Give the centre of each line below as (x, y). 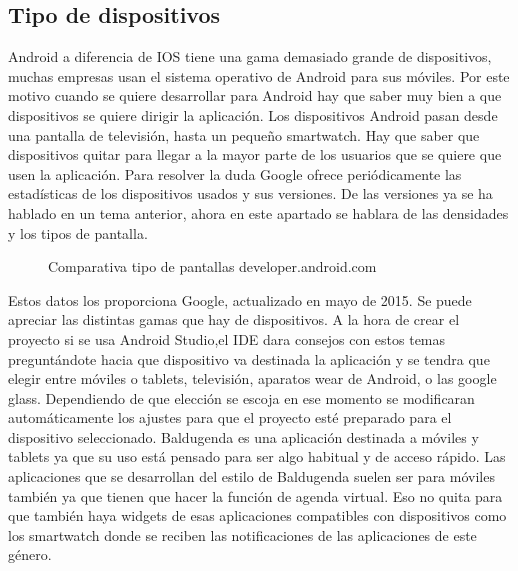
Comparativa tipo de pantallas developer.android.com (212, 266)
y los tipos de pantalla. (78, 232)
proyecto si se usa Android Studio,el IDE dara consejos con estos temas (227, 338)
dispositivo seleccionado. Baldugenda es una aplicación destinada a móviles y (243, 436)
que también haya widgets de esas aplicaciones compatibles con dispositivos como (257, 515)
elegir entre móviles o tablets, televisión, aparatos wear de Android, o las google (252, 378)
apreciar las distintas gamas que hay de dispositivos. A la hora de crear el (234, 319)
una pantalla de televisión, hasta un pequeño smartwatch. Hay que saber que (244, 134)
